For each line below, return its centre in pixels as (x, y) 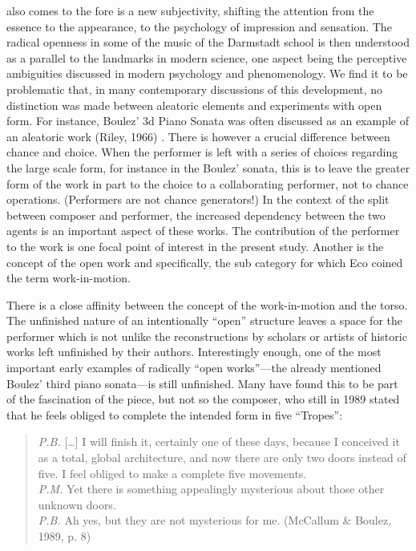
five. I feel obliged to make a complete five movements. (172, 473)
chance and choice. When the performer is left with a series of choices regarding (202, 152)
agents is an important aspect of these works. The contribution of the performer (203, 231)
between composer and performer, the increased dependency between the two (196, 215)
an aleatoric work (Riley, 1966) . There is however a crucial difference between (198, 136)
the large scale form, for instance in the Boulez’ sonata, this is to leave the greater (208, 167)
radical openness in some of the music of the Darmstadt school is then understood (208, 42)
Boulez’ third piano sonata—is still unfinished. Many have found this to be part (202, 383)
